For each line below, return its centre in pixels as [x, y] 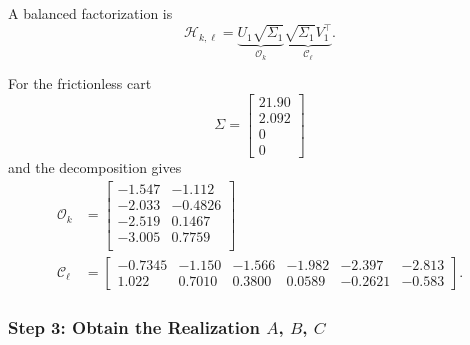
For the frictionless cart [80, 83]
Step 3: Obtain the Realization [134, 326]
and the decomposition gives [95, 167]
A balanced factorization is [90, 13]
